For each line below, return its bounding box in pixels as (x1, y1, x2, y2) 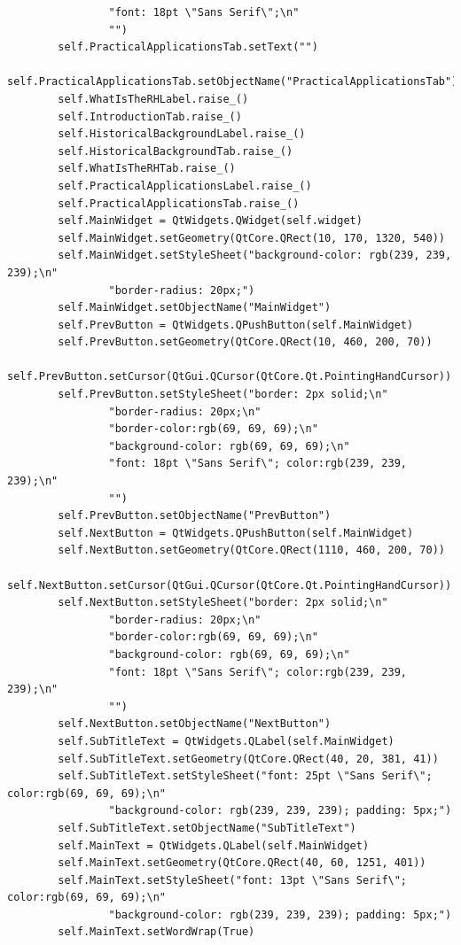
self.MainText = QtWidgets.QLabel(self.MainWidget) (58, 839, 370, 852)
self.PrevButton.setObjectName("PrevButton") (58, 509, 332, 523)
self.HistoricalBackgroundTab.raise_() (58, 144, 293, 158)
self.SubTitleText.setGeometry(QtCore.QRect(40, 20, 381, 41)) (58, 752, 439, 765)
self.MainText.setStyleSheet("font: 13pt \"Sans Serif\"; (58, 873, 408, 887)
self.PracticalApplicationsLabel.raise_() (58, 179, 312, 192)
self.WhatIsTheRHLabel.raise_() (58, 92, 249, 105)
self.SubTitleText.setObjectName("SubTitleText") (58, 821, 356, 834)
